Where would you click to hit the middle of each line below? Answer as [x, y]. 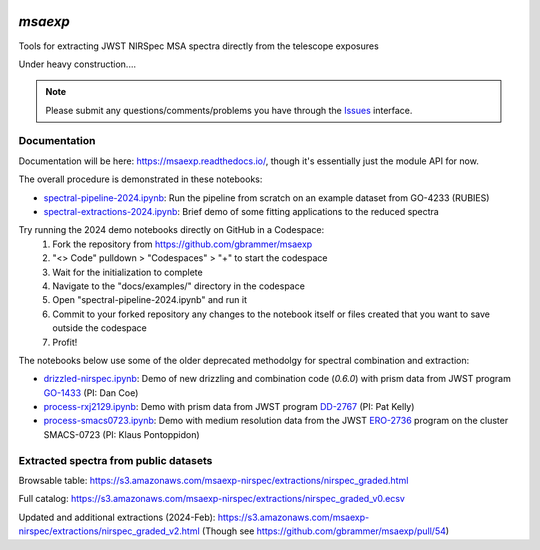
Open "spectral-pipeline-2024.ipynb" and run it [150, 300]
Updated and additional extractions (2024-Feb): [117, 517]
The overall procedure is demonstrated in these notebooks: [140, 179]
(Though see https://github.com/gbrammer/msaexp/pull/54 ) [325, 531]
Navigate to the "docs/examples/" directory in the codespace [178, 286]
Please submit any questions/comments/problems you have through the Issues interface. [229, 110]
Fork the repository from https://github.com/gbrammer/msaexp [182, 244]
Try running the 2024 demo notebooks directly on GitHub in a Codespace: [171, 230]
